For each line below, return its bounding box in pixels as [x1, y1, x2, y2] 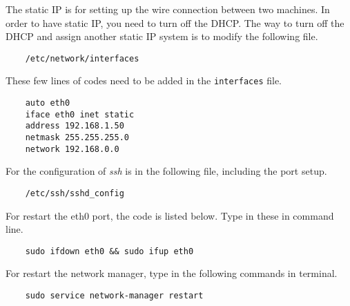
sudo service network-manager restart [25, 291, 204, 301]
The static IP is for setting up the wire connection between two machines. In [6, 2, 330, 16]
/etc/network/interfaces [25, 53, 139, 64]
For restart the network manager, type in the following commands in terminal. [6, 266, 338, 280]
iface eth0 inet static [25, 109, 135, 119]
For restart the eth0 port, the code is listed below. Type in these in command [6, 208, 334, 222]
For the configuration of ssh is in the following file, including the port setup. [6, 164, 327, 178]
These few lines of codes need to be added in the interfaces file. [6, 73, 282, 88]
